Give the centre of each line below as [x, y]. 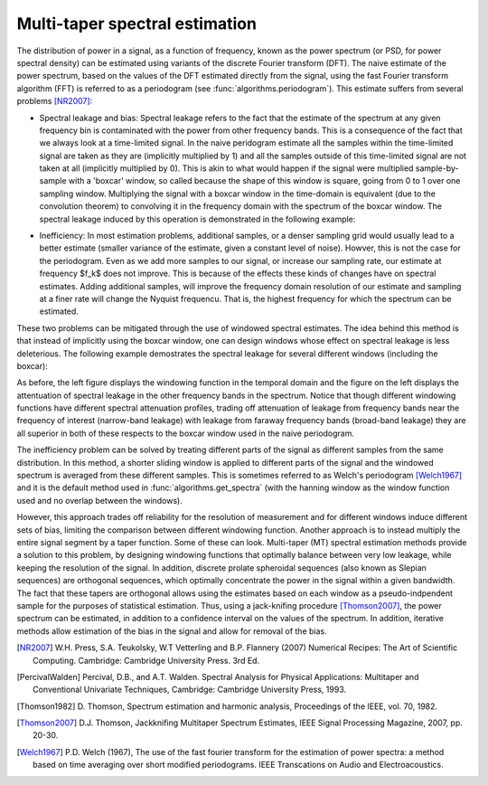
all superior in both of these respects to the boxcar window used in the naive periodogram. [186, 433]
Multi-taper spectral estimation [137, 24]
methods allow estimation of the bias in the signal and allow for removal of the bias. [172, 631]
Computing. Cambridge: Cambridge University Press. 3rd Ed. [146, 660]
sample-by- [437, 168]
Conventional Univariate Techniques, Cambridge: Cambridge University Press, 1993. [190, 690]
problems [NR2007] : [55, 101]
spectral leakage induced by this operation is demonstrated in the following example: [197, 219]
